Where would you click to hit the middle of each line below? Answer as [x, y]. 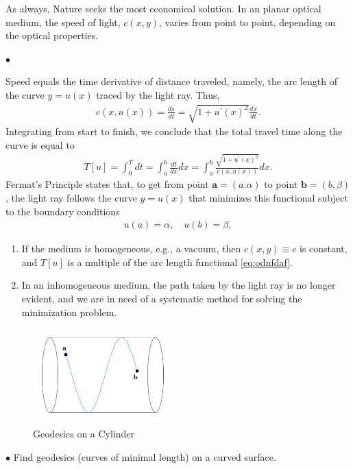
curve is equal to [40, 144]
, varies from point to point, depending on [247, 22]
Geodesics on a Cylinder [84, 433]
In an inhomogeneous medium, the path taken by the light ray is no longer [179, 285]
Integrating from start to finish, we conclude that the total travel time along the [174, 131]
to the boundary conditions [63, 211]
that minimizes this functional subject [268, 197]
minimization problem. [69, 312]
